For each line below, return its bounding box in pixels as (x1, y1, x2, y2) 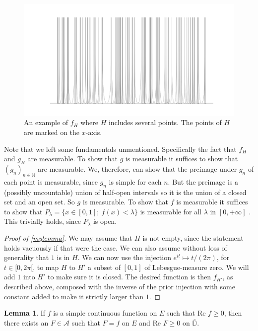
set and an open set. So (4, 197, 75, 207)
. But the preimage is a (168, 176, 239, 187)
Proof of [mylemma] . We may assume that (4, 232, 132, 243)
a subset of (88, 262, 121, 272)
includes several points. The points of (108, 117, 222, 128)
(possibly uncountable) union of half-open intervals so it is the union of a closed (4, 187, 247, 197)
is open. (93, 216, 117, 226)
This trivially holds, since (4, 216, 81, 226)
